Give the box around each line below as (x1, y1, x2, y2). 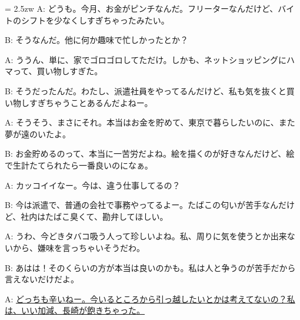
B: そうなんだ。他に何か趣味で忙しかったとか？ (5, 34, 189, 46)
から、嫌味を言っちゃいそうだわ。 (12, 241, 145, 253)
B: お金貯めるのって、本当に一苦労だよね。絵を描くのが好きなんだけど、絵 (5, 147, 295, 160)
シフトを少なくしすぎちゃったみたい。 (21, 14, 169, 26)
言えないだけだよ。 (5, 273, 79, 285)
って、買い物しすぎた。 (12, 65, 103, 77)
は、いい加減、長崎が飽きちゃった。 (5, 304, 145, 316)
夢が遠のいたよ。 (5, 127, 71, 140)
